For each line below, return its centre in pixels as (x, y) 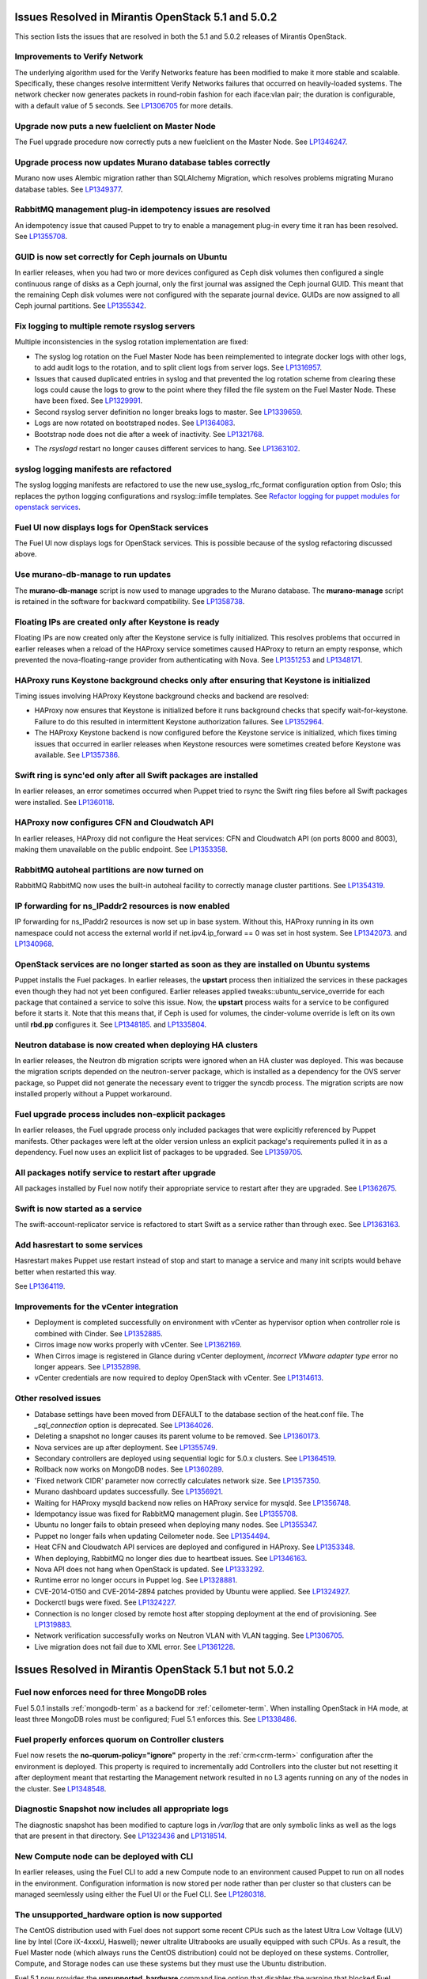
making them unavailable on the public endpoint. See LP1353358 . (121, 849)
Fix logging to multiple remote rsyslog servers (105, 326)
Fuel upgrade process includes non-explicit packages (120, 1114)
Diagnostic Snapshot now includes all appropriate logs (122, 1809)
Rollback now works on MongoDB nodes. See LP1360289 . (129, 1469)
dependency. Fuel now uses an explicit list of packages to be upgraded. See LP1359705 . (159, 1153)
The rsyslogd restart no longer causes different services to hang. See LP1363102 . (167, 448)
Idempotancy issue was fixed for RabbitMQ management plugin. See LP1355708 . (166, 1514)
